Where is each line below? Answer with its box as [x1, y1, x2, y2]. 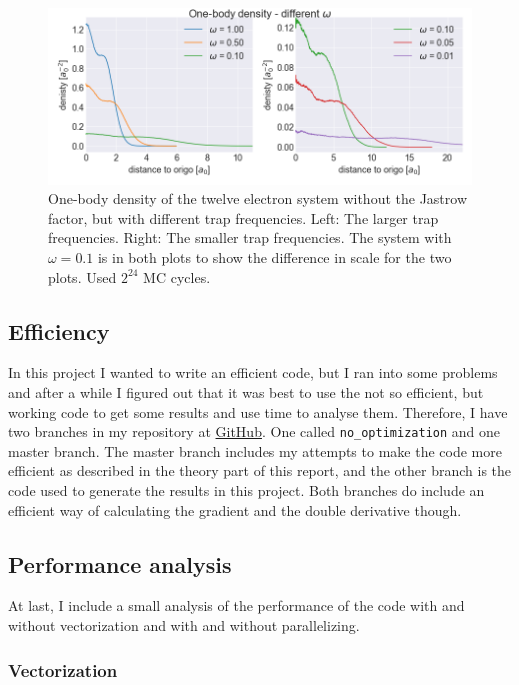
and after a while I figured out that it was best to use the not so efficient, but [8, 382, 484, 403]
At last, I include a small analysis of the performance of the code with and [8, 595, 465, 616]
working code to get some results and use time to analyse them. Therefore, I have [8, 401, 508, 422]
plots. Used [48, 266, 117, 287]
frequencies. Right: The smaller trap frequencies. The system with [48, 227, 452, 248]
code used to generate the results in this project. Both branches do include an [8, 480, 485, 501]
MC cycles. [143, 266, 211, 287]
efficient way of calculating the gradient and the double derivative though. [8, 499, 462, 520]
